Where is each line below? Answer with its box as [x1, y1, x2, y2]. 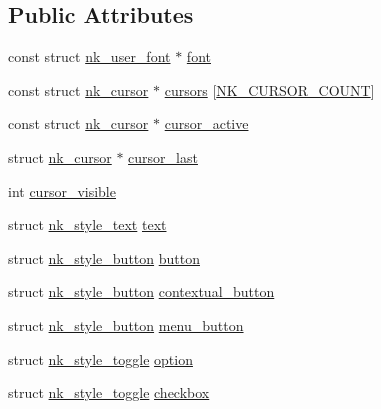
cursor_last [128, 146, 198, 167]
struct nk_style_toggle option [8, 348, 193, 369]
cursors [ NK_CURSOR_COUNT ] [164, 79, 375, 100]
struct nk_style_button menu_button [8, 314, 244, 335]
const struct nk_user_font [8, 46, 171, 67]
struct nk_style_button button [8, 247, 200, 268]
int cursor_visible [8, 180, 116, 201]
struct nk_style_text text [8, 214, 167, 235]
